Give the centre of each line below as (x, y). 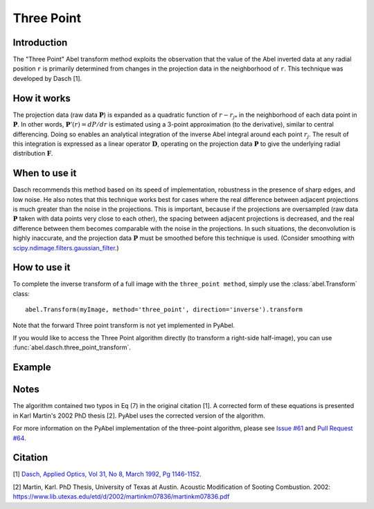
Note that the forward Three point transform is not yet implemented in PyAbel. (124, 325)
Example (32, 368)
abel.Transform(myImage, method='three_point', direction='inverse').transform (164, 310)
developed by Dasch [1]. (47, 78)
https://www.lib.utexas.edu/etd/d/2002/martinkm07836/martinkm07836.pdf (121, 497)
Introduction (40, 43)
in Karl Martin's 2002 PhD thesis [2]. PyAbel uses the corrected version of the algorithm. (139, 416)
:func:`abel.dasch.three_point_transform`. (72, 348)
